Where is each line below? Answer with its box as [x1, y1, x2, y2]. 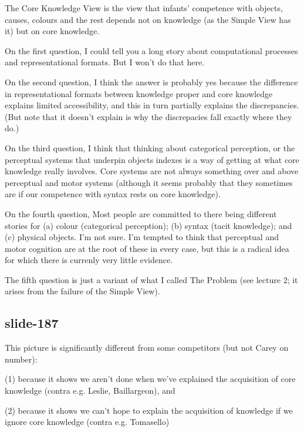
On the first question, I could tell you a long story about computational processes [5, 44, 298, 57]
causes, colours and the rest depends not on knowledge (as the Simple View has [5, 13, 291, 25]
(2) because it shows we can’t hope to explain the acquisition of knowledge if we [5, 404, 293, 416]
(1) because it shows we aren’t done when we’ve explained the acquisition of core [5, 373, 296, 385]
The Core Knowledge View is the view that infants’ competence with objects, [5, 2, 283, 14]
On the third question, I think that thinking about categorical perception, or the [5, 141, 295, 154]
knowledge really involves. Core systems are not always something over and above [5, 165, 299, 177]
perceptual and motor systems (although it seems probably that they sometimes [5, 176, 293, 188]
